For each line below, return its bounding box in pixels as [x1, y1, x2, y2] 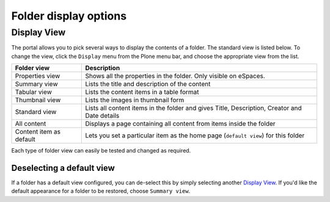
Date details [85, 112, 120, 120]
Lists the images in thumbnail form [85, 96, 185, 104]
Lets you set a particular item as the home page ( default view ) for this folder [85, 131, 305, 140]
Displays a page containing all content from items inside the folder [85, 120, 276, 128]
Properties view [15, 72, 61, 81]
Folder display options [11, 9, 127, 23]
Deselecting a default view [11, 162, 116, 173]
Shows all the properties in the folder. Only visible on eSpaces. [85, 72, 265, 81]
